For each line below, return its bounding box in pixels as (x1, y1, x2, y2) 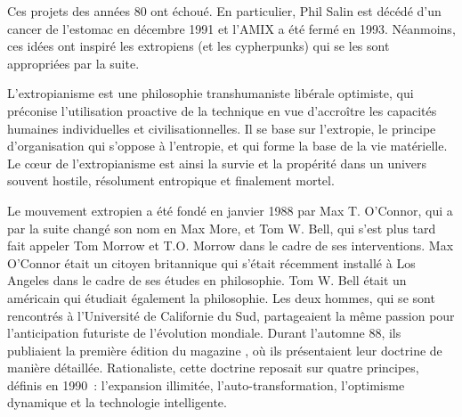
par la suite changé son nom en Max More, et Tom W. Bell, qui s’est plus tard (7, 218, 436, 237)
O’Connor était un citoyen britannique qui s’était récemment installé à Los (7, 253, 416, 272)
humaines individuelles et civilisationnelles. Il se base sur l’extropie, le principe (7, 119, 436, 137)
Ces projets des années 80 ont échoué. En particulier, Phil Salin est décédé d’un (7, 2, 442, 20)
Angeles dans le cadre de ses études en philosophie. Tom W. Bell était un (7, 271, 407, 290)
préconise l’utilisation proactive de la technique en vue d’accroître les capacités (7, 101, 437, 119)
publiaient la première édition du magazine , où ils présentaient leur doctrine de (7, 340, 442, 359)
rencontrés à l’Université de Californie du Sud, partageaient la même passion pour (7, 306, 455, 324)
